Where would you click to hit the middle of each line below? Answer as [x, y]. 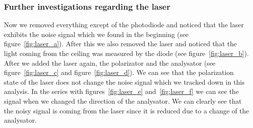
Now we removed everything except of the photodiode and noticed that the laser [124, 25]
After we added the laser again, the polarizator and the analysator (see [110, 63]
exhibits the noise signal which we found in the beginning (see [96, 34]
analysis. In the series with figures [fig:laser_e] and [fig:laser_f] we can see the [121, 91]
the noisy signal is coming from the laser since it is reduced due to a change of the [126, 110]
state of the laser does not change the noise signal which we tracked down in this [124, 82]
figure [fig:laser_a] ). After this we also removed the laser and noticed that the [120, 44]
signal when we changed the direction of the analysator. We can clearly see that [123, 101]
